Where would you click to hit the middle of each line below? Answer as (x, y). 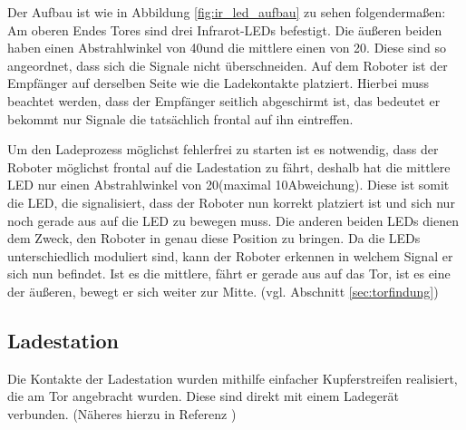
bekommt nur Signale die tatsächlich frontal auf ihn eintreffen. (180, 118)
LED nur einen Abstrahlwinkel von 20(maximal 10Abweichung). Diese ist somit (228, 185)
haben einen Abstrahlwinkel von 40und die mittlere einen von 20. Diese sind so (227, 48)
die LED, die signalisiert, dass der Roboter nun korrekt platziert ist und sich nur (231, 202)
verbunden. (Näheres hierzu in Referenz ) (122, 413)
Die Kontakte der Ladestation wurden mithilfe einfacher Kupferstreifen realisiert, (233, 378)
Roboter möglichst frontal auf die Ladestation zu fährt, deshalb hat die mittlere (229, 166)
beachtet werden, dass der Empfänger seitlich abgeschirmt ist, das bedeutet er (224, 100)
